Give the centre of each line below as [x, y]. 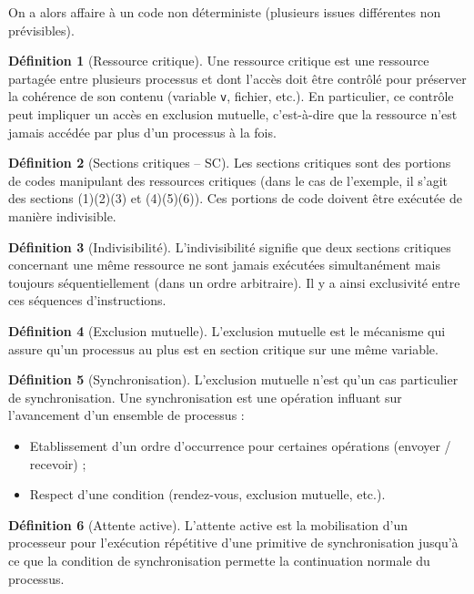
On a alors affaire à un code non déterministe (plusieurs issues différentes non [225, 12]
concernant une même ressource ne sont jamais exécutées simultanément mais [224, 265]
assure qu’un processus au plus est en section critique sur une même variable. [223, 348]
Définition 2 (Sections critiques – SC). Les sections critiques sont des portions [230, 163]
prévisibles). [41, 30]
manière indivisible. [62, 216]
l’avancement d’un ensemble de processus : [126, 415]
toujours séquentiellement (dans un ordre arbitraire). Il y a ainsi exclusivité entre [234, 282]
